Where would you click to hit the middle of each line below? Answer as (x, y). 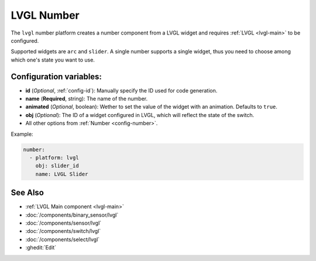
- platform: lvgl (54, 157)
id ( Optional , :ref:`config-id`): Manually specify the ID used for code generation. (121, 90)
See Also (27, 193)
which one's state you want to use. (53, 60)
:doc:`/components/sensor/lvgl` (63, 223)
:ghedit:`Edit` (41, 248)
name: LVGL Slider (62, 174)
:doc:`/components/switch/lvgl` (63, 231)
